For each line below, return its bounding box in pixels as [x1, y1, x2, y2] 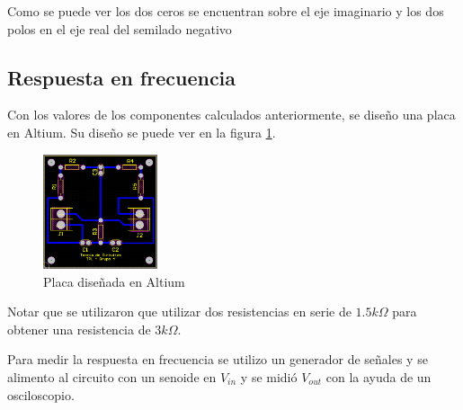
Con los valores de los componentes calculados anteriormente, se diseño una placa [7, 105, 456, 124]
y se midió [240, 368, 298, 386]
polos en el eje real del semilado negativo [7, 19, 232, 38]
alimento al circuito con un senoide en [7, 368, 217, 386]
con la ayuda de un [325, 368, 432, 386]
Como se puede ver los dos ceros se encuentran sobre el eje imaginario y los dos [7, 2, 444, 20]
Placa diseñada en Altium [43, 272, 185, 290]
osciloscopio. [7, 385, 75, 404]
